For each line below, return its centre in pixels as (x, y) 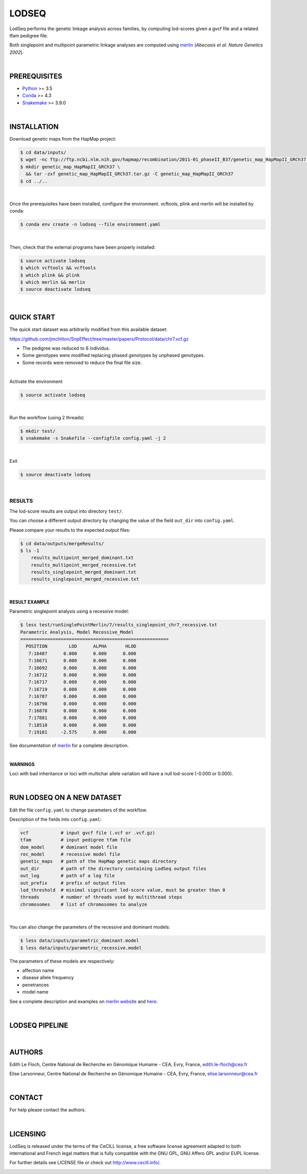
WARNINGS (22, 764)
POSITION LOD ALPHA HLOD (81, 646)
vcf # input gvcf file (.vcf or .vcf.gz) (88, 833)
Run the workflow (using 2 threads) (47, 417)
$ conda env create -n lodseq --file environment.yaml (90, 224)
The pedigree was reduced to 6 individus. (66, 348)
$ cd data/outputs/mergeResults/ (62, 544)
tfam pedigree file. (29, 35)
